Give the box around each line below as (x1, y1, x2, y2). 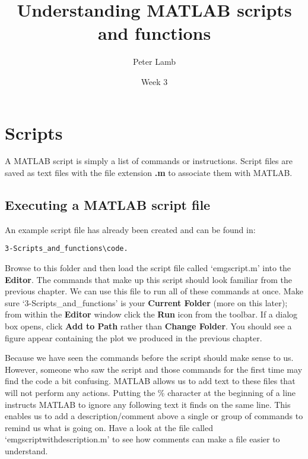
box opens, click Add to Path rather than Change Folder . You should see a (5, 320, 292, 332)
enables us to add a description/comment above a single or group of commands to (5, 410, 303, 422)
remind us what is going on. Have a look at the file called (5, 421, 213, 433)
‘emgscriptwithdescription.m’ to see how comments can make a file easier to (5, 433, 280, 445)
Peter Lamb (133, 55, 176, 68)
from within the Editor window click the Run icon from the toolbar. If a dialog (5, 308, 298, 320)
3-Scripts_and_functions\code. (5, 244, 128, 253)
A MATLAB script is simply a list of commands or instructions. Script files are (5, 155, 293, 167)
